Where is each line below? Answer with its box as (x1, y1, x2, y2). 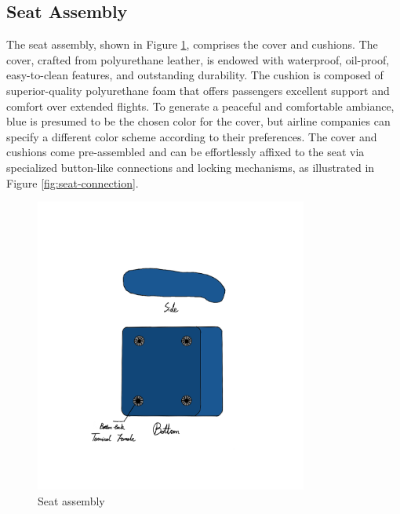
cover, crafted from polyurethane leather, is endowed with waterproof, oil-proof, (6, 51, 390, 67)
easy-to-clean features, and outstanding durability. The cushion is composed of (6, 67, 384, 83)
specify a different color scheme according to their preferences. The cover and (6, 128, 377, 144)
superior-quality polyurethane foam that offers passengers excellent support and (6, 82, 390, 98)
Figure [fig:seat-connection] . (6, 174, 139, 191)
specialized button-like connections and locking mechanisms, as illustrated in (6, 159, 375, 175)
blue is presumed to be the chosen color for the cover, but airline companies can (6, 113, 391, 129)
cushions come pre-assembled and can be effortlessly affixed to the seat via (6, 144, 365, 160)
